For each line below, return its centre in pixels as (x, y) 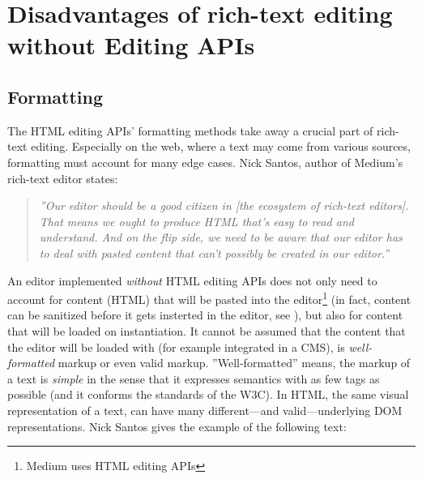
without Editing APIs (131, 45)
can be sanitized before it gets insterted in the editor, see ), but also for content (205, 315)
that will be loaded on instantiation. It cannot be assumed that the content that (207, 330)
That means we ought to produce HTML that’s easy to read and (196, 221)
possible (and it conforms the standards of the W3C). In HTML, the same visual (208, 394)
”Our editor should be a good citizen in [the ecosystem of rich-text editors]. (224, 205)
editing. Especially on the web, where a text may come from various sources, (221, 146)
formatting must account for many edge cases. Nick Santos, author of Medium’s (205, 162)
